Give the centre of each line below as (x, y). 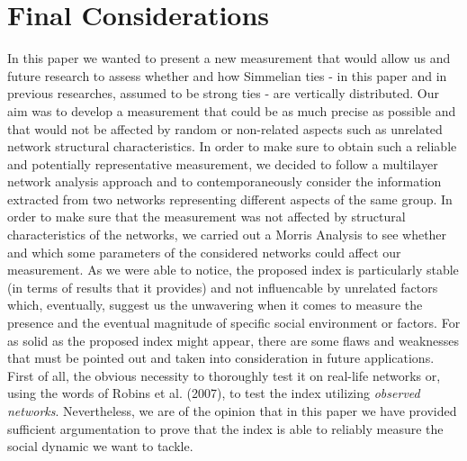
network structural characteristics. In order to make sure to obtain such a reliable (232, 146)
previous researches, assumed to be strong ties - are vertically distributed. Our (224, 93)
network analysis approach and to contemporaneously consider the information (225, 181)
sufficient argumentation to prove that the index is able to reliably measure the (225, 428)
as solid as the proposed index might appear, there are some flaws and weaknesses (233, 340)
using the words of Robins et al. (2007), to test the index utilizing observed (214, 393)
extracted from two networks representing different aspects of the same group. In (230, 199)
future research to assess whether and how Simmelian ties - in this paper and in (227, 75)
